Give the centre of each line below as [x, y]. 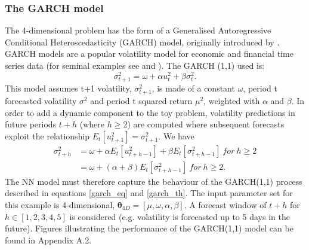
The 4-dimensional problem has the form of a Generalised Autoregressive [138, 30]
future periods [31, 124]
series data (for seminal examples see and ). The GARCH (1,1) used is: [135, 65]
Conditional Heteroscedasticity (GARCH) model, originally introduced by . [142, 42]
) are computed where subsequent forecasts [206, 124]
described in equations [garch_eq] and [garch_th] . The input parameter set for [149, 193]
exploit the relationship [47, 135]
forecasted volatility [41, 100]
